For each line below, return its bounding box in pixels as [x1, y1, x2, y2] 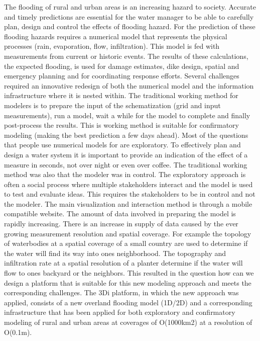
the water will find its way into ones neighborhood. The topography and [4, 247, 226, 258]
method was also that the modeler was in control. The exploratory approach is [4, 169, 246, 180]
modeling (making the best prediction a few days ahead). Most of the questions [4, 129, 248, 140]
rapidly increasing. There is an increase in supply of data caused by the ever [4, 218, 238, 229]
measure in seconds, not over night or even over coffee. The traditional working [4, 159, 247, 169]
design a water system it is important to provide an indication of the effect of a [4, 149, 248, 159]
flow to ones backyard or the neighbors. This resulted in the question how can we [4, 268, 254, 278]
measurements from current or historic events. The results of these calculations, [4, 50, 248, 61]
